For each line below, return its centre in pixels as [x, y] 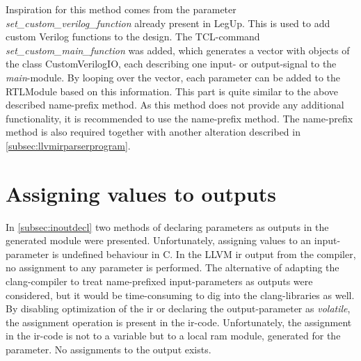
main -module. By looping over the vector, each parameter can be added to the [173, 77]
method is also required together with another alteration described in [153, 132]
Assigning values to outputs [141, 193]
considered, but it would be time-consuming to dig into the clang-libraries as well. [180, 295]
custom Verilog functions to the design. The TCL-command [133, 37]
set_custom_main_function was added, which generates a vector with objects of [178, 50]
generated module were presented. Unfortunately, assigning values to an [159, 240]
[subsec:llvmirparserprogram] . [68, 145]
